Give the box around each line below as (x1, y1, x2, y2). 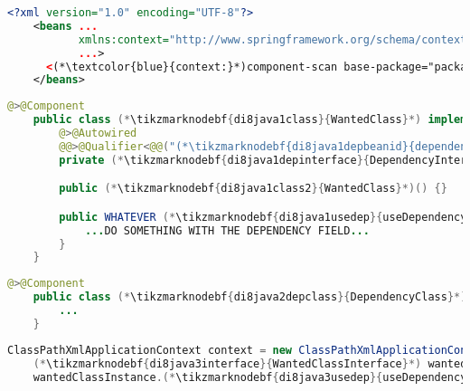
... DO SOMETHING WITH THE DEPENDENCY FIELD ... (84, 224, 370, 237)
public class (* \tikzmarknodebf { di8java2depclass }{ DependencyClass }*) (33, 291, 467, 304)
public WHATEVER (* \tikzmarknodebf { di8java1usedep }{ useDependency (59, 210, 467, 224)
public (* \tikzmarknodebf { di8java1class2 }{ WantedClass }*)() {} (59, 182, 447, 195)
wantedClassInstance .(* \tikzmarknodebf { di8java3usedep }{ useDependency (33, 370, 467, 384)
